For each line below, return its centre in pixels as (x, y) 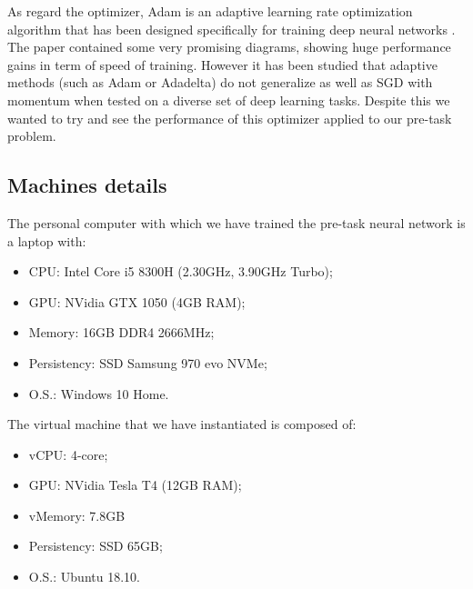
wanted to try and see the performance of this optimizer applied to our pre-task (230, 118)
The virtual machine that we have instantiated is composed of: (182, 424)
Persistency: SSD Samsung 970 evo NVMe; (148, 362)
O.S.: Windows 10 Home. (99, 393)
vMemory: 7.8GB (77, 515)
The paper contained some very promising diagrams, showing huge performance (229, 47)
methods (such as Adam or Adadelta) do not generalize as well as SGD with (220, 82)
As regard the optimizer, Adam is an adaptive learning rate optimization (210, 11)
